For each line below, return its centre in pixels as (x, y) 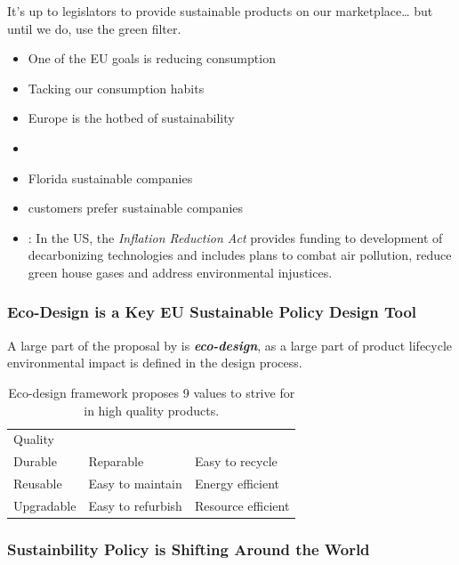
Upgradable (45, 505)
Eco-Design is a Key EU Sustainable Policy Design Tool (212, 312)
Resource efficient (242, 505)
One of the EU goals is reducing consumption (152, 58)
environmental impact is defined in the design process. (155, 363)
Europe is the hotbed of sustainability (131, 118)
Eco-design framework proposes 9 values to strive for (152, 392)
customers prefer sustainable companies (136, 208)
